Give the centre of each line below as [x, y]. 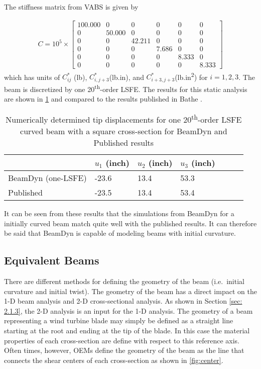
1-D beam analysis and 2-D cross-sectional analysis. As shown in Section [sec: [123, 301]
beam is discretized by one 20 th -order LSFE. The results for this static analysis [126, 88]
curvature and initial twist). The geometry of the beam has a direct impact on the [130, 291]
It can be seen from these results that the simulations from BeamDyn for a [119, 213]
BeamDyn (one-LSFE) [47, 178]
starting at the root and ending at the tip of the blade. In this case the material [127, 331]
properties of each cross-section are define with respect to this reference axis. [122, 340]
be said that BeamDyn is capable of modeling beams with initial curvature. [120, 233]
